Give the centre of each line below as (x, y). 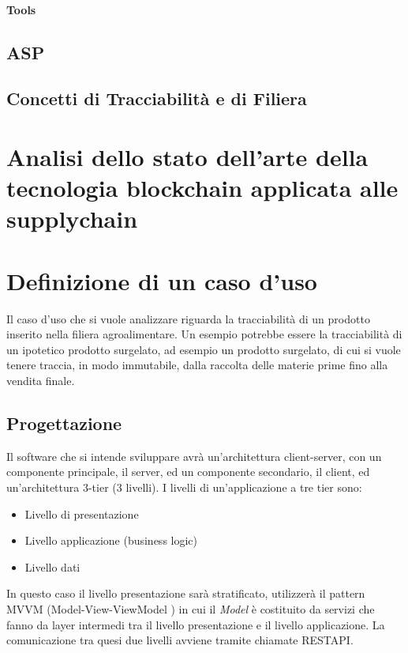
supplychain (72, 219)
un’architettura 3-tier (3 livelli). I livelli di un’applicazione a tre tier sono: (184, 487)
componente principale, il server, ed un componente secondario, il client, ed (188, 472)
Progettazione (64, 423)
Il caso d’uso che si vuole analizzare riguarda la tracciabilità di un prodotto (188, 318)
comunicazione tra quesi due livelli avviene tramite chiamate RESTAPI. (180, 640)
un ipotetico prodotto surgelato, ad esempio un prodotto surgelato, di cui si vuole (204, 349)
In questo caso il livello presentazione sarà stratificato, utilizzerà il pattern (186, 593)
